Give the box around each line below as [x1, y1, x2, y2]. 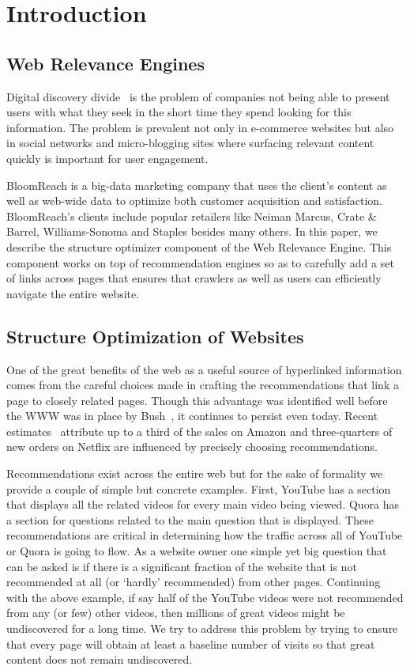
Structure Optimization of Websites [6, 324, 304, 348]
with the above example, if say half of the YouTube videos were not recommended [6, 589, 404, 605]
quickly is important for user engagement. [6, 150, 209, 166]
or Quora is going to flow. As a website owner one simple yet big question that [6, 543, 387, 559]
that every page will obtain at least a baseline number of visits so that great [6, 635, 375, 652]
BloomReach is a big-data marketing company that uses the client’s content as [6, 176, 387, 193]
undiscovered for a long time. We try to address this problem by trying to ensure [6, 620, 398, 636]
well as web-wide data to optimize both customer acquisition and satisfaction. [6, 192, 383, 209]
